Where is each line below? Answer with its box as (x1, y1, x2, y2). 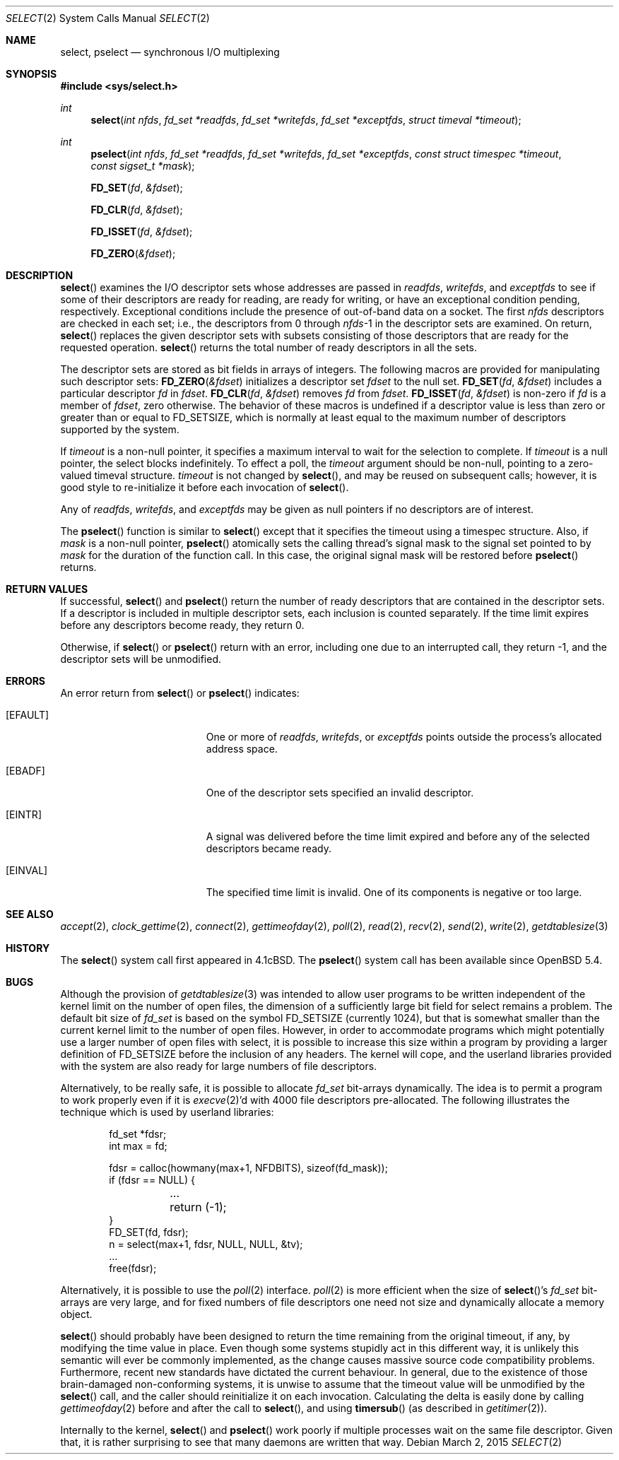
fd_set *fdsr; (109, 1128, 167, 1140)
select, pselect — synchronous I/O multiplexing (60, 46, 280, 58)
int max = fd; (109, 1140, 167, 1152)
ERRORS (6, 675, 46, 687)
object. (60, 1308, 93, 1320)
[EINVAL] (6, 864, 48, 876)
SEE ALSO (6, 908, 54, 920)
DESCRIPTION (6, 269, 73, 281)
